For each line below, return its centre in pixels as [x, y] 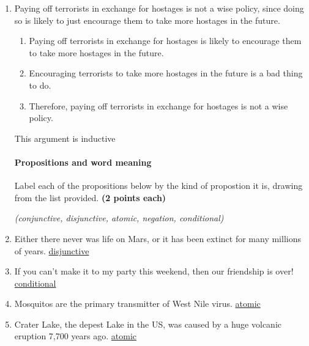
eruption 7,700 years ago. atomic [76, 336]
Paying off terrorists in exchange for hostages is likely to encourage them [165, 41]
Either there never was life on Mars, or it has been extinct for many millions [158, 238]
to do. [40, 85]
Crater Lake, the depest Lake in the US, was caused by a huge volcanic [148, 324]
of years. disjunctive [52, 250]
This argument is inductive [65, 138]
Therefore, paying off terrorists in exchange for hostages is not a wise [158, 105]
